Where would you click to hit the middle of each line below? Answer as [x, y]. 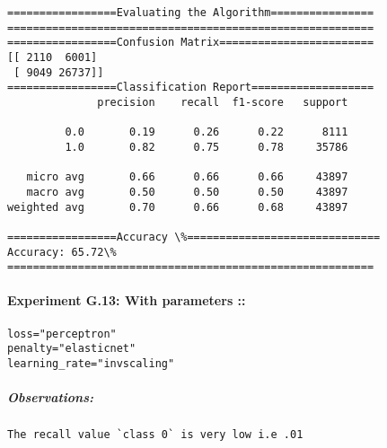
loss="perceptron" [62, 334]
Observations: [50, 397]
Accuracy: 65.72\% [62, 252]
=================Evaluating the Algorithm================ [191, 13]
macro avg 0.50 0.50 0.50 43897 [187, 192]
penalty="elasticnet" [72, 349]
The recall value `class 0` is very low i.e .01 [155, 435]
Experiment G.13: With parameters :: [127, 300]
